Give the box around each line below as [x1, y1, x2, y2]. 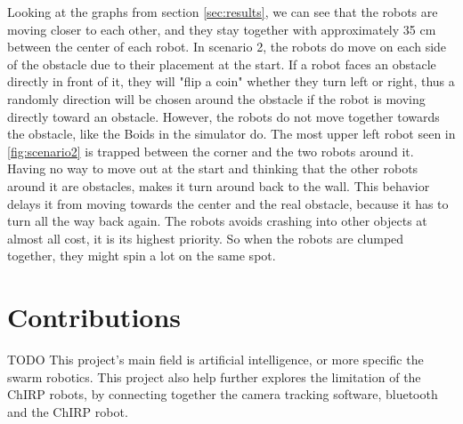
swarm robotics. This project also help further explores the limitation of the [7, 367, 421, 386]
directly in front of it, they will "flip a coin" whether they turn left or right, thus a [7, 72, 455, 91]
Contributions [7, 299, 182, 335]
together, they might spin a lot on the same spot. [7, 246, 276, 265]
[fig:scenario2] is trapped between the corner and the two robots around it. [7, 141, 414, 160]
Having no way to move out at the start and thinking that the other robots [7, 159, 418, 178]
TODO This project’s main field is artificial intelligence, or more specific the [7, 350, 424, 369]
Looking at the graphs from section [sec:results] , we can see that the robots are [7, 3, 438, 20]
